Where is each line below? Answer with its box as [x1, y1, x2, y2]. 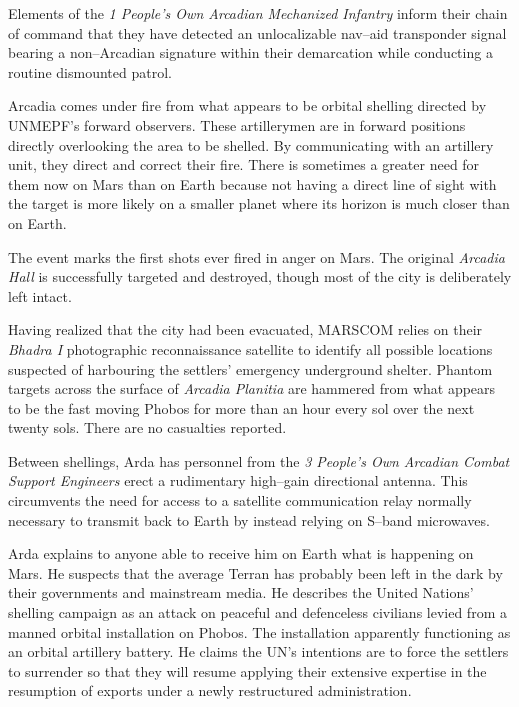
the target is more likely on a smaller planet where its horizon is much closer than [8, 193, 510, 214]
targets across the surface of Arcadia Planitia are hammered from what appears [8, 378, 496, 399]
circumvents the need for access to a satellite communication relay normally [8, 490, 472, 511]
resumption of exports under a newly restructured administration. [8, 680, 412, 701]
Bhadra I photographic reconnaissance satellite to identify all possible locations [8, 338, 493, 359]
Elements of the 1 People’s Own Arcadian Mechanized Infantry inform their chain [8, 3, 508, 23]
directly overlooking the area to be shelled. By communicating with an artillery [8, 134, 494, 155]
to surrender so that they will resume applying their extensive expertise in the [8, 660, 487, 681]
